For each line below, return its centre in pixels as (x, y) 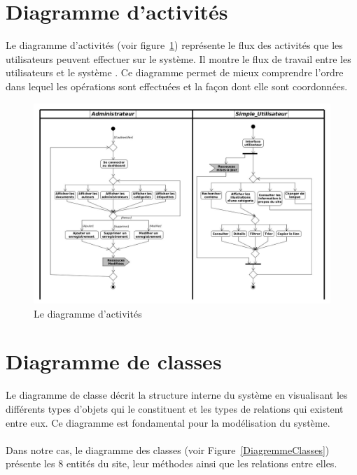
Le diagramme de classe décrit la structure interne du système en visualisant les (177, 395)
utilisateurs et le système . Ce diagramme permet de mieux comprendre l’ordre (175, 72)
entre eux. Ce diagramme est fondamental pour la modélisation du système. (168, 422)
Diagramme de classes (114, 361)
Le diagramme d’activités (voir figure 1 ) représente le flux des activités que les (174, 45)
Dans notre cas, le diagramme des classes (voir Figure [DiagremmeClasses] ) (168, 449)
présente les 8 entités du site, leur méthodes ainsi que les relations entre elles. (171, 463)
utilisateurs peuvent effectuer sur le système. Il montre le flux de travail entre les (178, 58)
